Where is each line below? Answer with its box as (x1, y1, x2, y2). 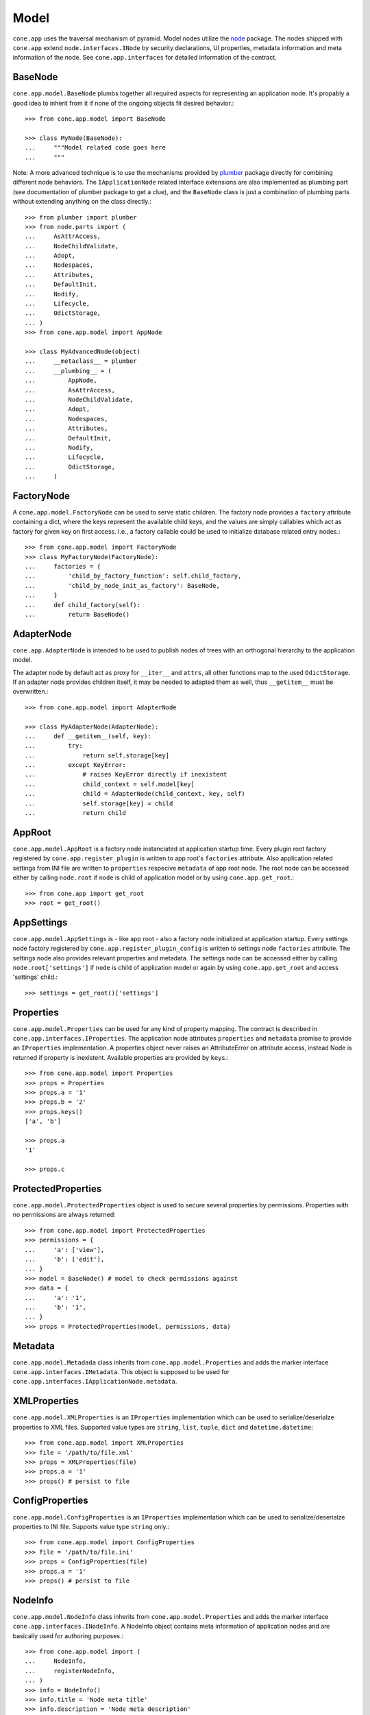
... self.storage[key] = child (25, 799, 173, 807)
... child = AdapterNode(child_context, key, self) (25, 790, 246, 798)
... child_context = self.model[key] (25, 780, 195, 788)
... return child (25, 809, 127, 817)
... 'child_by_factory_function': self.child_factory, (25, 572, 242, 580)
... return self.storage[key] (25, 751, 170, 759)
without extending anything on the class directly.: (12, 198, 152, 206)
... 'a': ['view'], (25, 1246, 105, 1253)
